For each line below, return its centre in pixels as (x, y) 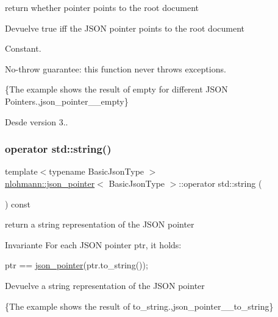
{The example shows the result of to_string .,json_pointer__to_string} (139, 306)
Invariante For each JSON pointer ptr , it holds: (93, 244)
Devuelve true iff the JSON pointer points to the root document (125, 28)
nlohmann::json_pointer (50, 183)
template (21, 171)
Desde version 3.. (37, 121)
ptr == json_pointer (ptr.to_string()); (77, 265)
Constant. (23, 48)
